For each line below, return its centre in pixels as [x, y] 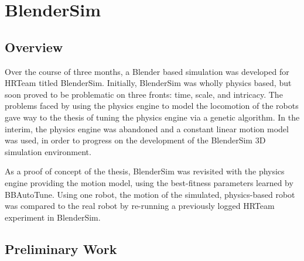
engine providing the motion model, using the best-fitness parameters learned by [149, 182]
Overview [34, 47]
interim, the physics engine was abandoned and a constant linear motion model [147, 128]
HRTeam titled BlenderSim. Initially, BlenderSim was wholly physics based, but [148, 83]
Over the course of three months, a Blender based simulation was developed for [147, 71]
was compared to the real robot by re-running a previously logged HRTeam [140, 206]
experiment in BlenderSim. [53, 217]
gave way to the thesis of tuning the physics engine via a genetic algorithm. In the [152, 117]
